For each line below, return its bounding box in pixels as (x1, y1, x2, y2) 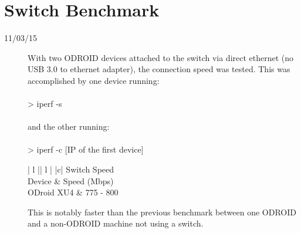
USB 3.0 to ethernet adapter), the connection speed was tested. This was (28, 63, 290, 75)
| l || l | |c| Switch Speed (28, 163, 114, 175)
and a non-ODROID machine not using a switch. (28, 217, 204, 229)
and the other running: (28, 120, 110, 133)
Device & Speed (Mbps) (28, 174, 114, 187)
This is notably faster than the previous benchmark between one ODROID (28, 205, 296, 218)
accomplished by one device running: (28, 74, 160, 86)
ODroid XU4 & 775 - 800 (28, 186, 119, 198)
